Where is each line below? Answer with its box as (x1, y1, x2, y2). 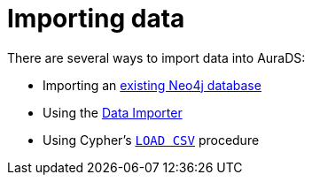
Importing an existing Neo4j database (43, 77, 261, 93)
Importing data (7, 4, 185, 34)
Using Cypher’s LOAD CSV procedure (43, 132, 260, 148)
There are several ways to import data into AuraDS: (7, 49, 306, 65)
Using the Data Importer (43, 104, 183, 120)
